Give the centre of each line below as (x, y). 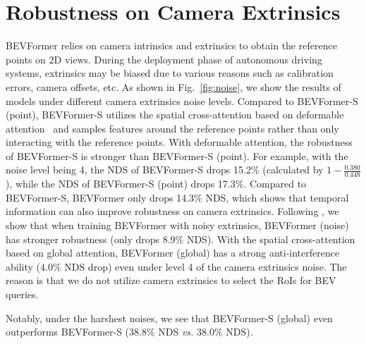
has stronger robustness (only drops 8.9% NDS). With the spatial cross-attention (181, 239)
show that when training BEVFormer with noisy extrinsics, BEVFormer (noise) (177, 225)
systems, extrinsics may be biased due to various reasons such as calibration (170, 73)
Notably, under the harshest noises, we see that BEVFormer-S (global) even (169, 318)
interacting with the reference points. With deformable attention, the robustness (179, 142)
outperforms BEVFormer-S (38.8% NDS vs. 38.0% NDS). (129, 332)
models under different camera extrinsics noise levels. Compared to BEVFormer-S (182, 100)
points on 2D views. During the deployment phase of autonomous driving (164, 59)
